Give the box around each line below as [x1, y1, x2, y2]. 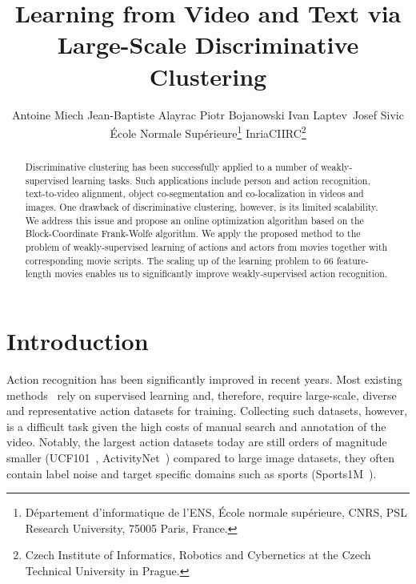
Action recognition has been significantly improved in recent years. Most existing [6, 370, 402, 387]
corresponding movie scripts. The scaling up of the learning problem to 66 [25, 253, 334, 267]
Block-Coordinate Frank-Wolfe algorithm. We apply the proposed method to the [25, 227, 361, 240]
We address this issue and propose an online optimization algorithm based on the [25, 213, 364, 227]
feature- [336, 253, 369, 267]
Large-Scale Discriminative [57, 28, 359, 61]
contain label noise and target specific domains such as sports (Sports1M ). [6, 465, 377, 481]
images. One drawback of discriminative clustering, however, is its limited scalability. [25, 200, 378, 214]
